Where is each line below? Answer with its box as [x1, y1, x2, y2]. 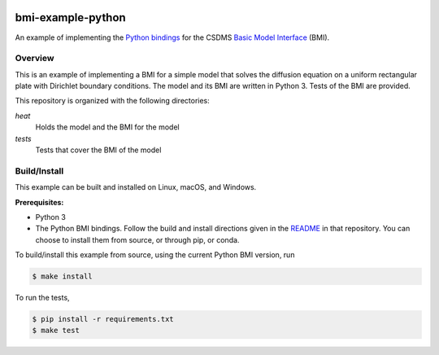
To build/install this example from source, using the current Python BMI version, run [15, 250, 295, 260]
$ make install [32, 272, 93, 281]
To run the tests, [15, 293, 70, 303]
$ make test [32, 326, 80, 335]
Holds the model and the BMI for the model [35, 122, 180, 132]
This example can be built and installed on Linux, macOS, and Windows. [15, 182, 257, 192]
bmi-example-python [15, 11, 126, 24]
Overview [15, 53, 54, 64]
